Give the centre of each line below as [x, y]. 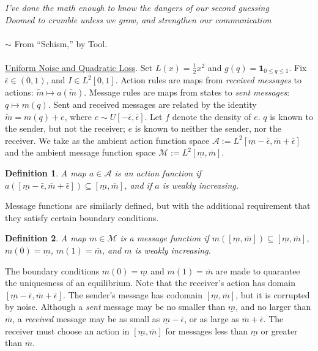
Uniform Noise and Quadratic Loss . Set [79, 67]
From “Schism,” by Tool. [61, 43]
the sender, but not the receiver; [65, 128]
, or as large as [212, 318]
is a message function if [165, 238]
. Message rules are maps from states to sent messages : [187, 92]
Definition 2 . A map [46, 238]
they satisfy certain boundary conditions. [82, 217]
